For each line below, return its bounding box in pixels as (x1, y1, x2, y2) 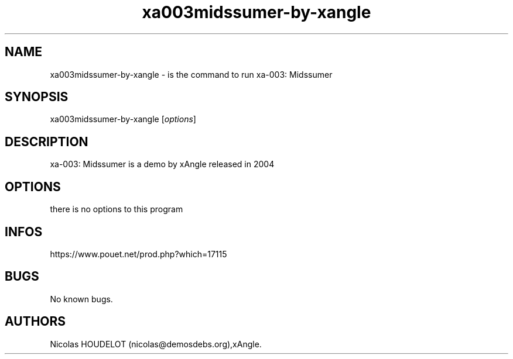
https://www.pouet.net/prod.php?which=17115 (50, 248, 227, 259)
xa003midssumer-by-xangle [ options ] (50, 114, 196, 125)
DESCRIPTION (5, 134, 88, 149)
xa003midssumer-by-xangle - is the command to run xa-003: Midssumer (50, 69, 333, 80)
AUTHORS (5, 314, 66, 329)
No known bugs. (50, 294, 113, 304)
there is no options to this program (50, 204, 183, 215)
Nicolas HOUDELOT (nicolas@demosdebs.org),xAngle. (50, 339, 262, 349)
